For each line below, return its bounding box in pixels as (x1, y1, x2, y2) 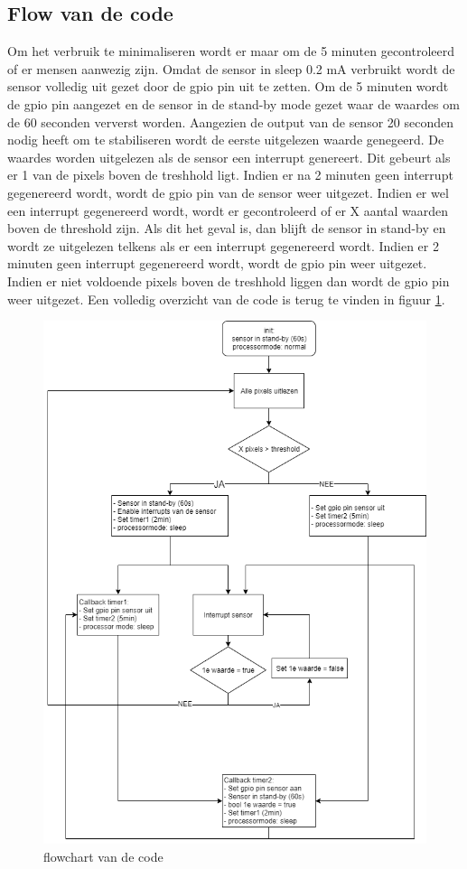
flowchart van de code (43, 846, 163, 865)
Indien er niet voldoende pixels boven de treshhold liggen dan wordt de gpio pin (7, 271, 450, 290)
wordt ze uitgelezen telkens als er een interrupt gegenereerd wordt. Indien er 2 (7, 236, 439, 255)
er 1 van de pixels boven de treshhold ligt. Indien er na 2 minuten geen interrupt (7, 165, 453, 184)
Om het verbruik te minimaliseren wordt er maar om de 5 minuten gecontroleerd (7, 42, 455, 61)
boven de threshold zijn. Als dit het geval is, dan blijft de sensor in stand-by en (7, 219, 446, 238)
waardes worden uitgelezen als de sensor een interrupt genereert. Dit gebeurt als (7, 147, 451, 166)
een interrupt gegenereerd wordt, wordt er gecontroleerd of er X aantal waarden (7, 201, 449, 220)
